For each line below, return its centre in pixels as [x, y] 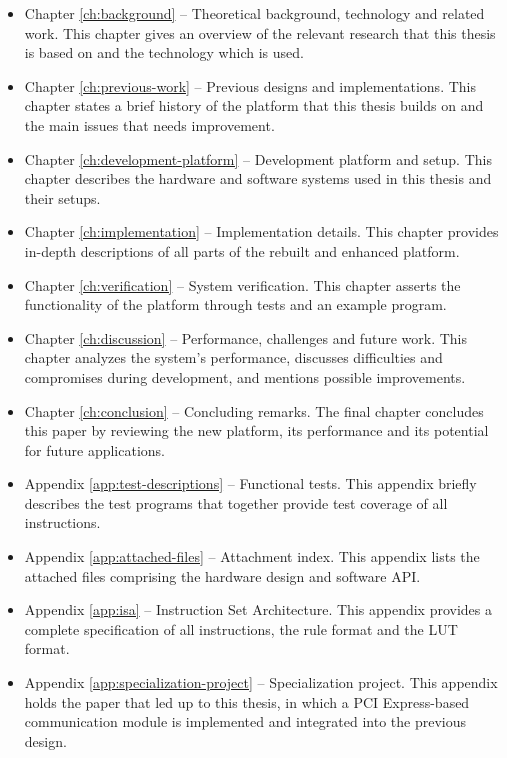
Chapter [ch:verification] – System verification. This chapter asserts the [242, 284]
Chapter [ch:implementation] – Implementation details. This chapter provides [261, 231]
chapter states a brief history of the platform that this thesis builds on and [254, 105]
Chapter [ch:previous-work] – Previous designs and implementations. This [250, 85]
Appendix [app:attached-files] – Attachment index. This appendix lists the [252, 556]
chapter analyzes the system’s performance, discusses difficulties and [233, 357]
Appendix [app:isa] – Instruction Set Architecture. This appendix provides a [258, 609]
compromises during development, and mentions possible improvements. [245, 376]
